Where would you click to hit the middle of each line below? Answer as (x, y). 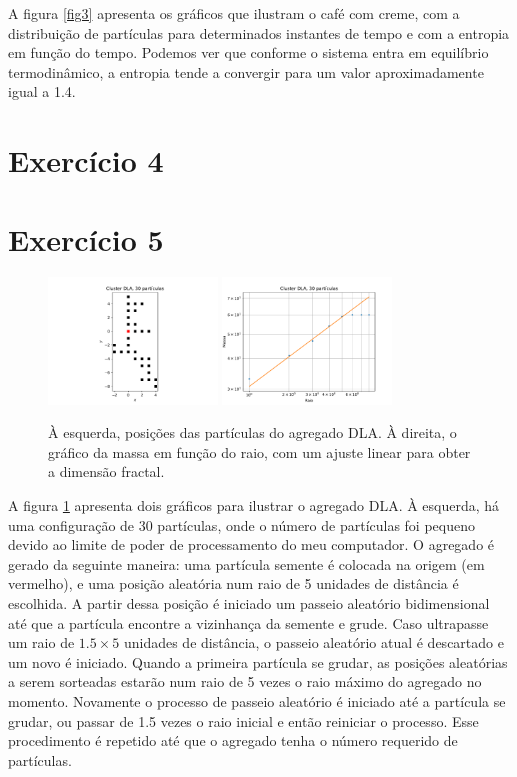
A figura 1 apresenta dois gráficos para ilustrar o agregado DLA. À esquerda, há (254, 505)
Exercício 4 (86, 160)
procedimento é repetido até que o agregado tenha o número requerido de (233, 740)
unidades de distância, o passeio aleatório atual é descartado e (313, 642)
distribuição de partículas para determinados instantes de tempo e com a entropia (259, 32)
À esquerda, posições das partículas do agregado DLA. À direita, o (252, 432)
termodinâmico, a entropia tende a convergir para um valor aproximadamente (246, 71)
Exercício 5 (86, 238)
